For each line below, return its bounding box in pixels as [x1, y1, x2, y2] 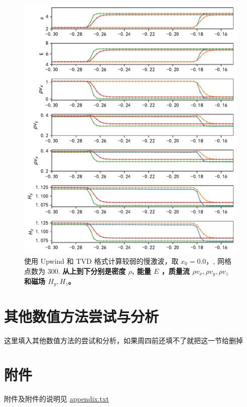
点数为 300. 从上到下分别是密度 [24, 265, 126, 276]
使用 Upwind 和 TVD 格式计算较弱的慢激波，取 [24, 255, 179, 266]
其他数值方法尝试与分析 [4, 306, 159, 326]
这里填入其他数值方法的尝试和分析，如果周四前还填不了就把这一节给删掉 [4, 335, 243, 345]
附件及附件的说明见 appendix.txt [4, 393, 109, 404]
